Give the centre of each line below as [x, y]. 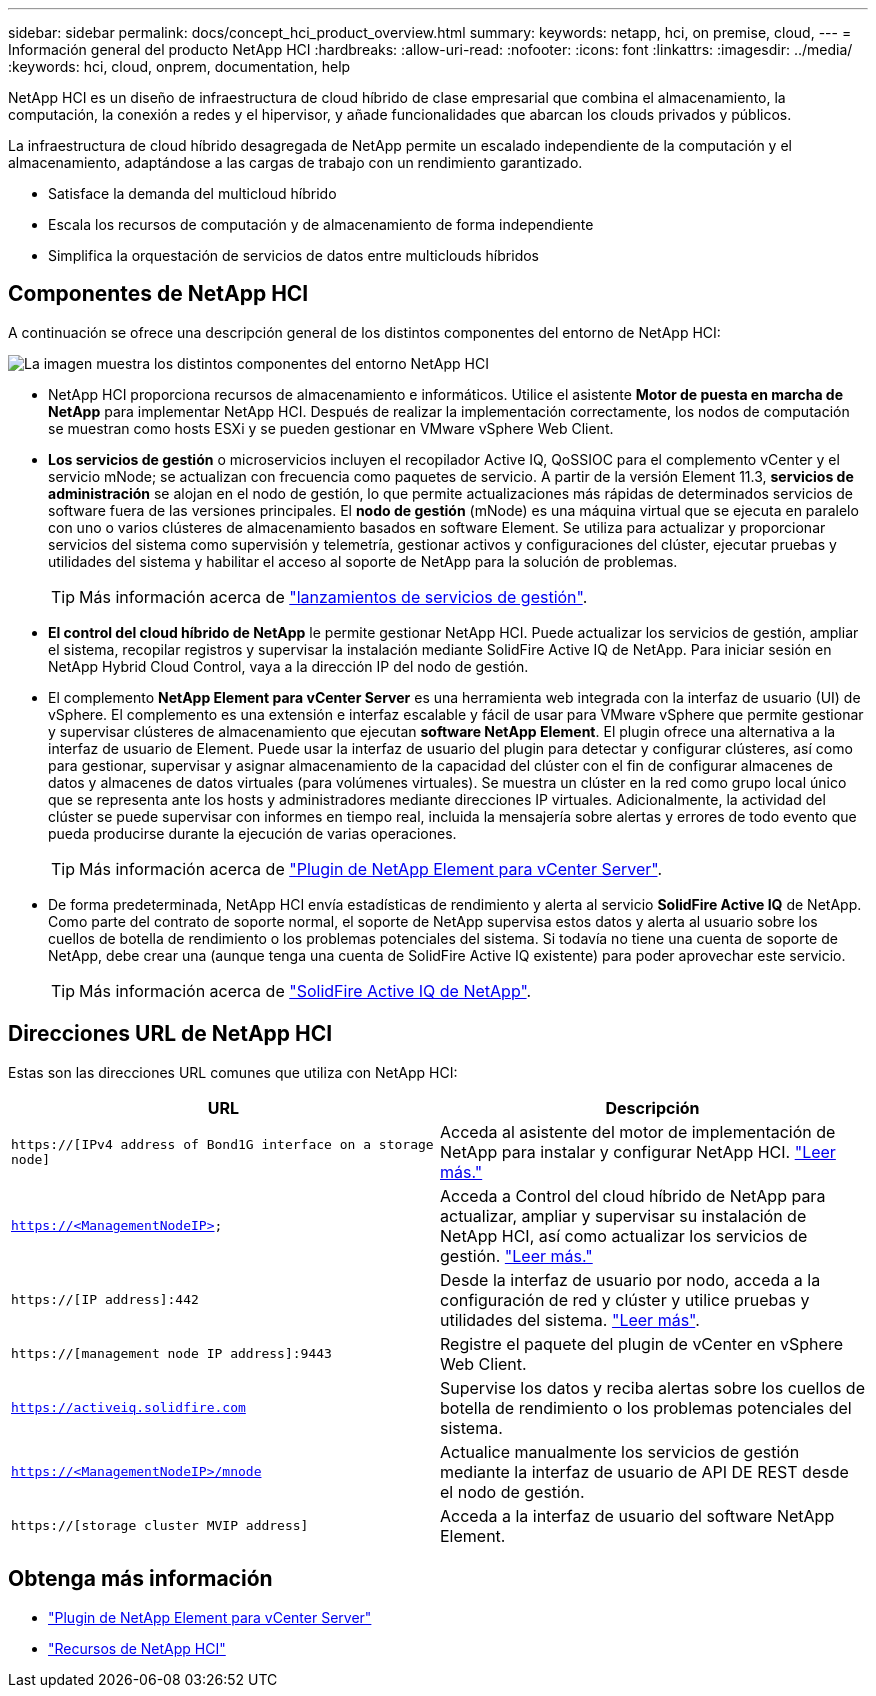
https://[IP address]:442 [105, 1300]
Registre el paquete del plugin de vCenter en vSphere [641, 1343]
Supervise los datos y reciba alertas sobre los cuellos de [652, 1387]
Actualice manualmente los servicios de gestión [620, 1451]
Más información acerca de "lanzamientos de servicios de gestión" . [333, 596]
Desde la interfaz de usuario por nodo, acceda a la [630, 1279]
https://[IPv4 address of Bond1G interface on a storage [222, 1144]
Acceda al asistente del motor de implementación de [638, 1131]
